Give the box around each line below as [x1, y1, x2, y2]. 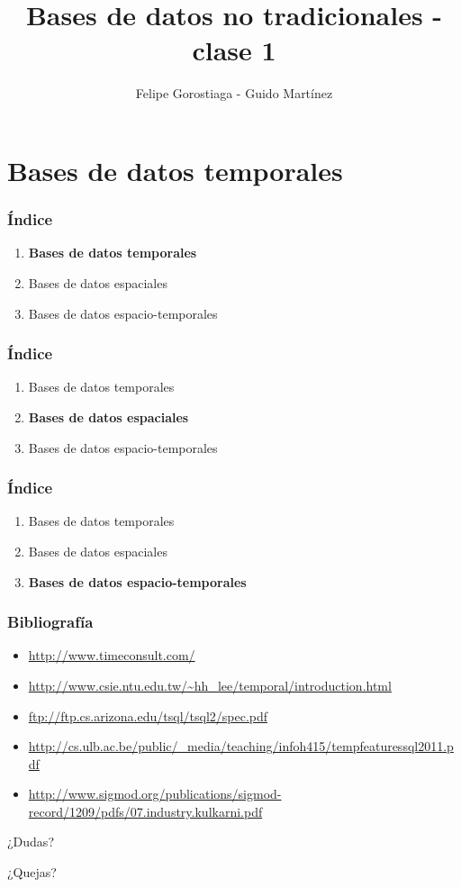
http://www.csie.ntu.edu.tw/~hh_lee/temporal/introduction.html [28, 675, 392, 694]
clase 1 [192, 32, 276, 68]
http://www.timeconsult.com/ [28, 646, 195, 665]
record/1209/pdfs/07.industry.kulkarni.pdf [28, 801, 263, 820]
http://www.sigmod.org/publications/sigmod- [28, 784, 282, 803]
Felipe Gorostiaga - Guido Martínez [135, 84, 333, 103]
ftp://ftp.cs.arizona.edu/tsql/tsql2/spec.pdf [28, 706, 268, 725]
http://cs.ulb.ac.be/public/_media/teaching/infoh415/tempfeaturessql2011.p [28, 737, 454, 756]
